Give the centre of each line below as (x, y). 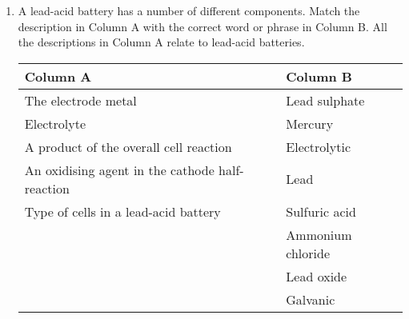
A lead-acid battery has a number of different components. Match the (189, 10)
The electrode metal (80, 100)
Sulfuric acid (321, 211)
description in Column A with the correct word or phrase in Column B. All (202, 26)
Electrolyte (55, 123)
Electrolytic (319, 146)
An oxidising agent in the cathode (119, 169)
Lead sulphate (325, 100)
